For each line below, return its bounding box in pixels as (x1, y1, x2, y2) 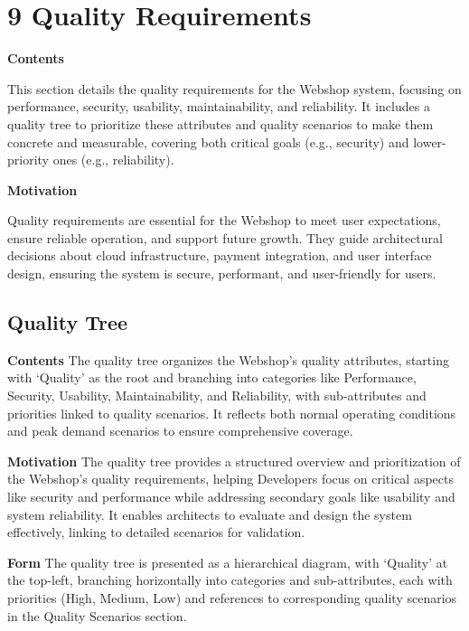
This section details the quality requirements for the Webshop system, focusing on (7, 79, 462, 98)
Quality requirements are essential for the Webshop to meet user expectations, (7, 211, 441, 230)
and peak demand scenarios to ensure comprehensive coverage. (7, 421, 353, 440)
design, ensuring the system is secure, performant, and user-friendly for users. (7, 264, 436, 283)
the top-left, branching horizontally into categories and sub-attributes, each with (7, 570, 453, 589)
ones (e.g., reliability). (52, 150, 174, 169)
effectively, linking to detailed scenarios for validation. (7, 523, 305, 542)
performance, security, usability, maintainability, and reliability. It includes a (7, 97, 430, 116)
